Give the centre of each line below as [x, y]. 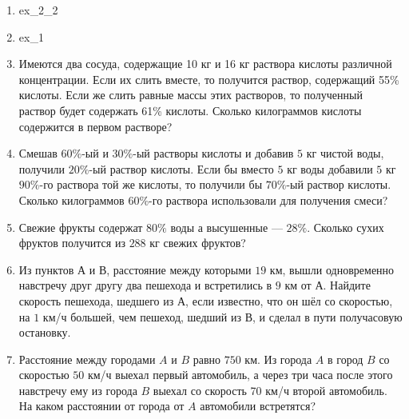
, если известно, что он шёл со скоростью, [289, 300]
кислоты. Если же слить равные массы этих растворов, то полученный [191, 95]
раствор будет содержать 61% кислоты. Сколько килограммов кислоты [190, 110]
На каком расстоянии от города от [101, 406]
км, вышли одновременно [332, 269]
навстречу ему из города [78, 390]
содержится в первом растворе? [95, 126]
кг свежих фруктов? [198, 243]
